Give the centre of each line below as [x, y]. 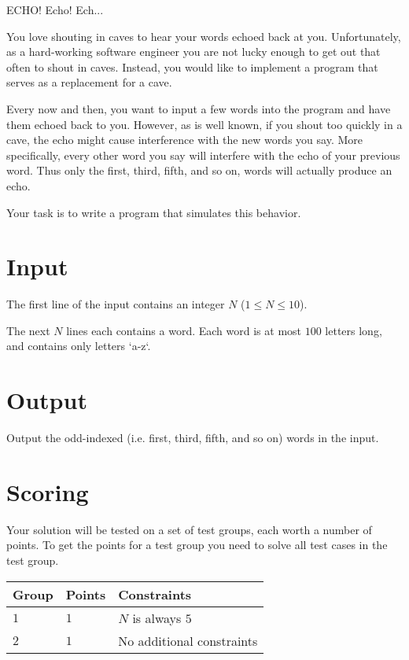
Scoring [48, 491]
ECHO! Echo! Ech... [55, 9]
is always [157, 618]
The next [28, 330]
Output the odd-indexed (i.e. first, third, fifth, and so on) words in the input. [193, 438]
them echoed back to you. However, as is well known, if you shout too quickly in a [204, 124]
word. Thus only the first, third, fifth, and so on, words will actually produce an [199, 170]
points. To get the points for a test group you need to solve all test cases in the [197, 545]
